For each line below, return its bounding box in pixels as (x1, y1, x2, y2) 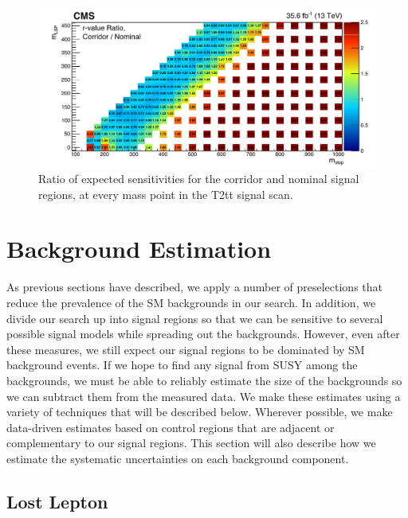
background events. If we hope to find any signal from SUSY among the (6, 356, 358, 373)
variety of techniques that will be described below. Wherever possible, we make (6, 403, 393, 420)
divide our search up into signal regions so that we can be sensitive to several (6, 310, 383, 326)
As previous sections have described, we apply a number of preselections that (6, 278, 382, 295)
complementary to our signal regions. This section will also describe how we (6, 434, 376, 451)
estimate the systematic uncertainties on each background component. (6, 450, 349, 466)
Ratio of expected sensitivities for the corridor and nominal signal (38, 170, 359, 187)
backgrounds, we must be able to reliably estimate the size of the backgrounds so (6, 372, 402, 388)
